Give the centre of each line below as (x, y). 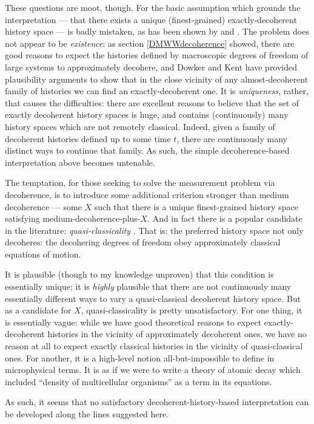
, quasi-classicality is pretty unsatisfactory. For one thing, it (192, 310)
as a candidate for (38, 310)
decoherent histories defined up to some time (88, 138)
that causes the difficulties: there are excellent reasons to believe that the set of (152, 102)
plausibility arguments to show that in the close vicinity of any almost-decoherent (157, 79)
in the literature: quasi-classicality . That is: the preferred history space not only (154, 230)
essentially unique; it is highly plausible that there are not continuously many (148, 286)
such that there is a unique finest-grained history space (196, 206)
